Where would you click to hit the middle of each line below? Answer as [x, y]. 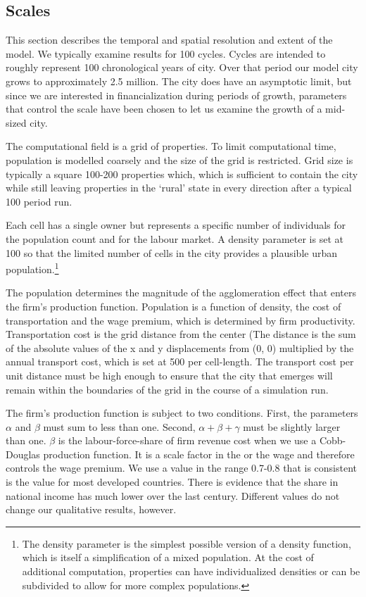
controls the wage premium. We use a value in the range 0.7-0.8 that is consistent [181, 468]
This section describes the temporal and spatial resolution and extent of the [169, 40]
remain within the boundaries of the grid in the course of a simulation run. [167, 389]
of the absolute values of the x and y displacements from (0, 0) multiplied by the [180, 347]
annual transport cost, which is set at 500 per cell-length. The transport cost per [180, 362]
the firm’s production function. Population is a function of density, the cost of [173, 306]
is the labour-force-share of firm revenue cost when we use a [187, 440]
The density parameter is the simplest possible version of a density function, [187, 543]
